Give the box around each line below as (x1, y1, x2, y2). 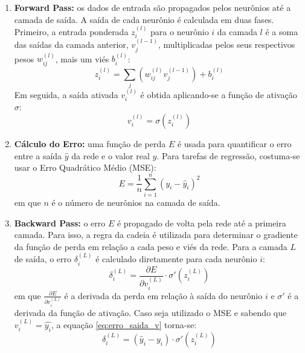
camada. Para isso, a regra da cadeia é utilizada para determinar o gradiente (14, 228, 298, 241)
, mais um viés (55, 52, 109, 65)
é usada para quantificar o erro (177, 137, 292, 150)
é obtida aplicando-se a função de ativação (140, 88, 297, 101)
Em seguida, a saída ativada (14, 88, 118, 101)
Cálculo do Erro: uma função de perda (14, 137, 166, 150)
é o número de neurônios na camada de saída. (51, 196, 220, 208)
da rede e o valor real (71, 149, 150, 162)
